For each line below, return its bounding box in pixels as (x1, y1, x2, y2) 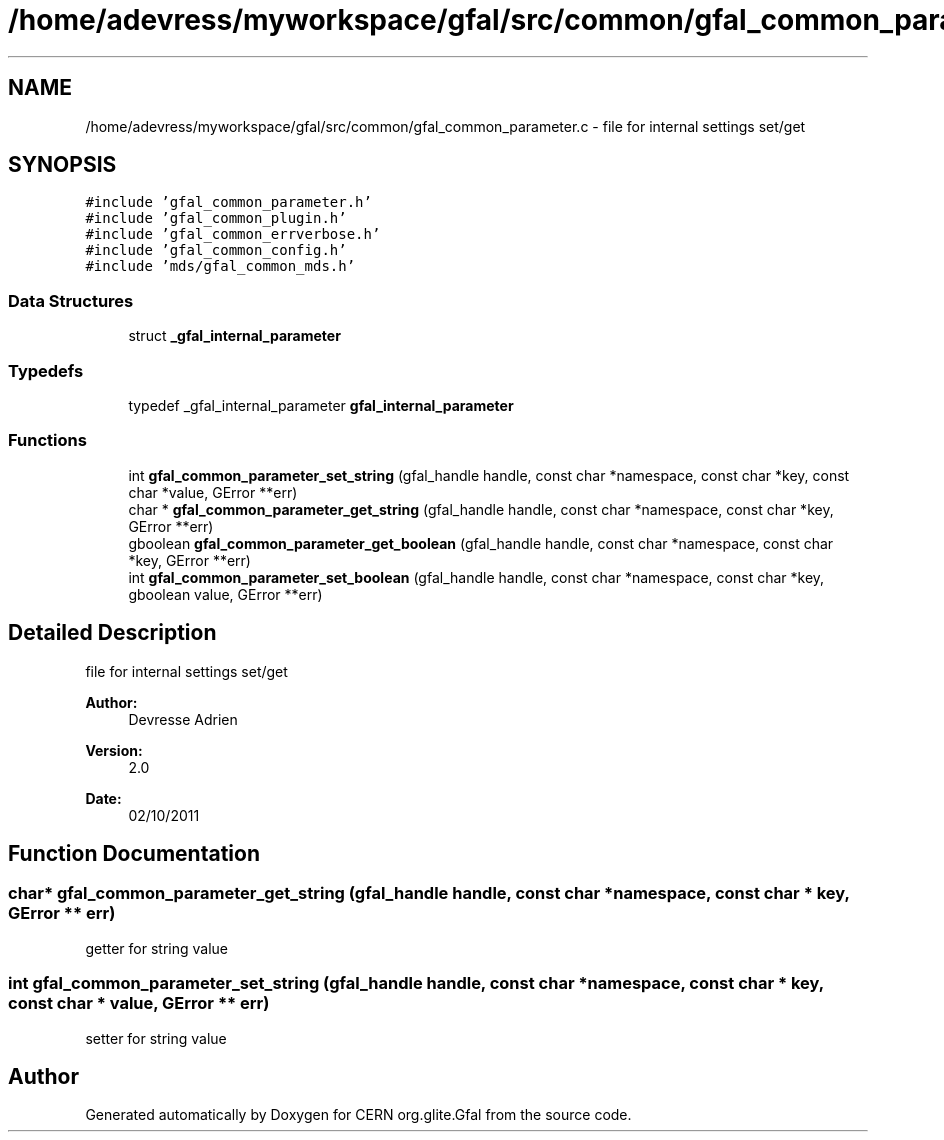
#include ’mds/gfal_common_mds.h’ (85, 258, 356, 275)
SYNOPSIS (8, 152, 117, 178)
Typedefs (8, 360, 84, 381)
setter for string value (85, 1029, 227, 1047)
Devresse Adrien (128, 710, 238, 728)
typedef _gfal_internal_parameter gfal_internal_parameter (128, 396, 514, 414)
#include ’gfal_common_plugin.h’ (85, 210, 347, 227)
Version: (85, 741, 143, 759)
